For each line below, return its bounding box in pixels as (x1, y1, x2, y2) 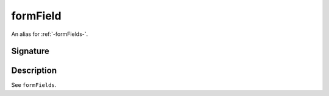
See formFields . (11, 81, 57, 89)
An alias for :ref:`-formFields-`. (11, 30, 88, 38)
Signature (11, 46, 50, 57)
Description (11, 66, 57, 76)
